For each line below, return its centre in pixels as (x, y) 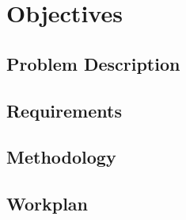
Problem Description (93, 63)
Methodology (61, 157)
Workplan (47, 204)
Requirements (64, 110)
